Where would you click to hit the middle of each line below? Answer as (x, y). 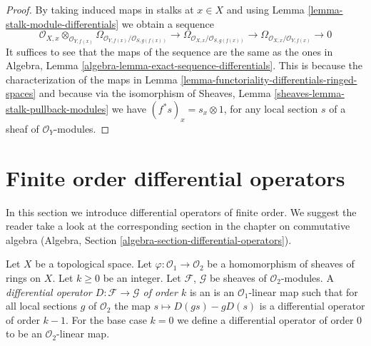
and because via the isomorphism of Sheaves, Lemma (155, 93)
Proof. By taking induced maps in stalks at (100, 9)
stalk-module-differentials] (62, 23)
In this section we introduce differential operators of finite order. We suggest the (181, 212)
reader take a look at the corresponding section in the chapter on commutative (178, 226)
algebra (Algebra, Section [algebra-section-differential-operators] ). (149, 239)
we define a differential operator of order (265, 319)
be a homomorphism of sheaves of (281, 264)
